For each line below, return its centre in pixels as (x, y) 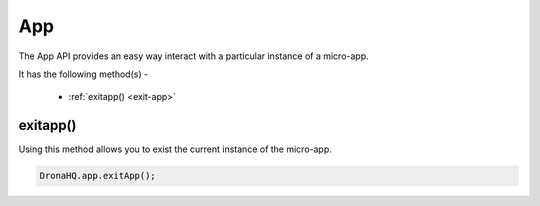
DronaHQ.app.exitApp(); (98, 176)
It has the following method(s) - (83, 74)
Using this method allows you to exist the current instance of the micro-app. (175, 149)
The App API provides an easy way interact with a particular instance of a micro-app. (193, 56)
